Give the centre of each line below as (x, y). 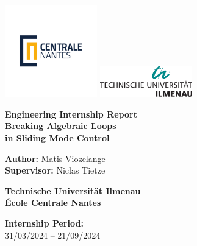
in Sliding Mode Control (57, 137)
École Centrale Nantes (53, 202)
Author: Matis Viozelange (55, 158)
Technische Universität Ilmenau (73, 190)
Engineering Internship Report (71, 114)
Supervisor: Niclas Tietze (55, 170)
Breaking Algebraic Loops (61, 126)
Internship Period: (44, 223)
